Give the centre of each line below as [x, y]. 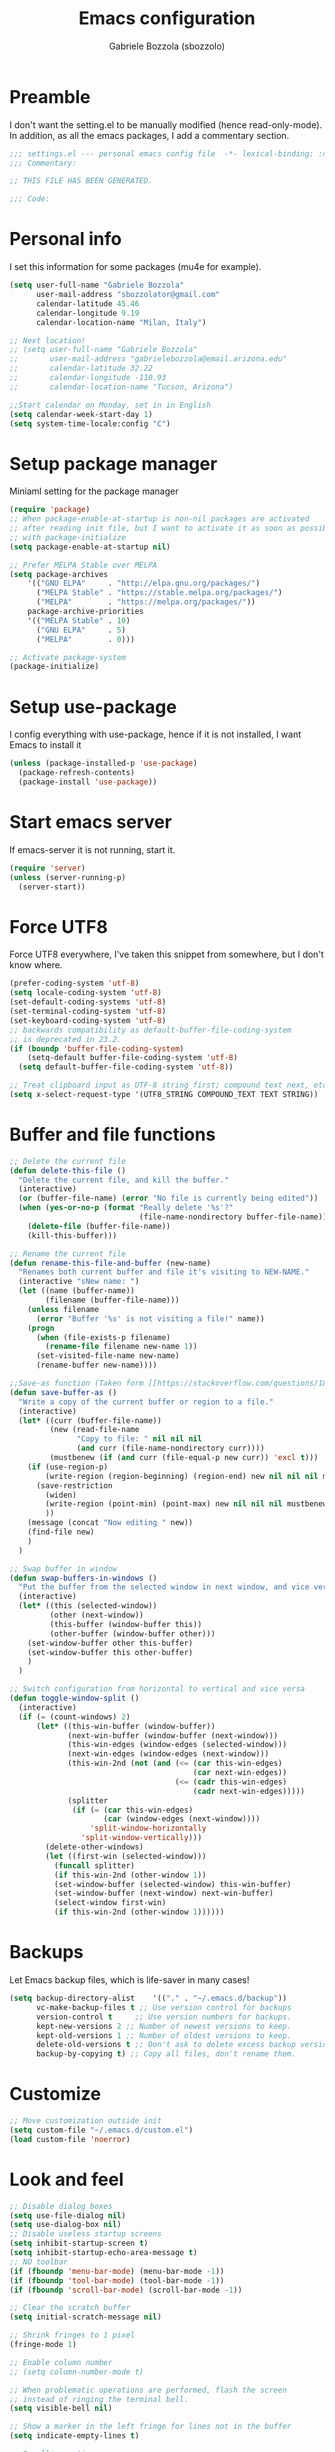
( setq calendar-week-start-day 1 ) [81, 414]
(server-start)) [52, 887]
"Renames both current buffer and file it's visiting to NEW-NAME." [164, 1272]
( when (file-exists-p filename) [103, 1337]
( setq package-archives [59, 574]
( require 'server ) [47, 868]
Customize [55, 2094]
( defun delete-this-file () [68, 1170]
